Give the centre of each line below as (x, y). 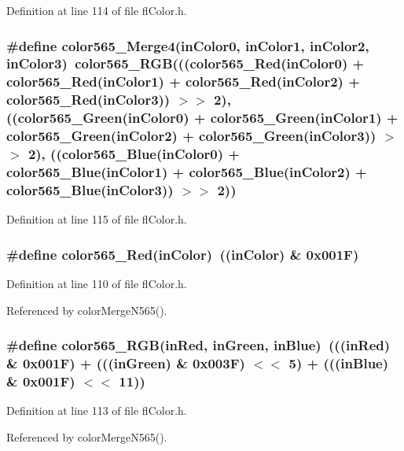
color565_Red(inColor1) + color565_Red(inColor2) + (183, 81)
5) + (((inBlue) (339, 363)
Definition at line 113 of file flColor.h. (97, 410)
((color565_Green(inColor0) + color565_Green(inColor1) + (202, 118)
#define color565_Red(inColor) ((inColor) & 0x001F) (183, 254)
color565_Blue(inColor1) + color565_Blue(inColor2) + (187, 171)
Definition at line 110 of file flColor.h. (97, 283)
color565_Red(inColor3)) (88, 100)
